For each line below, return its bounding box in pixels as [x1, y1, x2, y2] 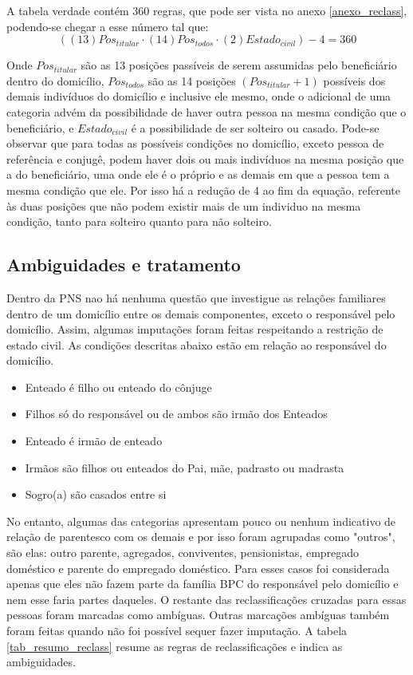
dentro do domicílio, [6, 72, 104, 89]
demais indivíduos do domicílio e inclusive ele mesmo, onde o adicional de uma [6, 88, 391, 105]
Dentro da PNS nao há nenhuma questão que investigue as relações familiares [6, 289, 386, 306]
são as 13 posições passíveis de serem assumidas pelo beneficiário [81, 57, 397, 73]
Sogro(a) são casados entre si [25, 486, 167, 503]
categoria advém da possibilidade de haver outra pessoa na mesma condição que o [6, 103, 407, 120]
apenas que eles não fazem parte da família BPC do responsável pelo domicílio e [6, 575, 399, 592]
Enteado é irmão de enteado [25, 432, 163, 449]
